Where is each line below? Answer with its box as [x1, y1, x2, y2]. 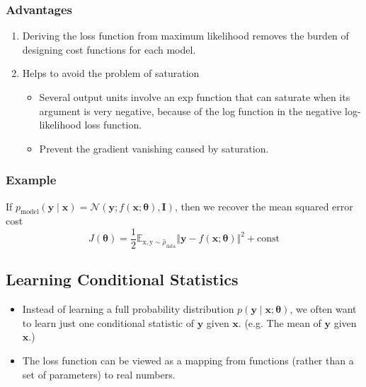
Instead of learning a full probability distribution [22, 302, 234, 316]
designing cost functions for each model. [22, 42, 196, 56]
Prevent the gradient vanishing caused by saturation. [39, 141, 269, 155]
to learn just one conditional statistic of [22, 315, 194, 330]
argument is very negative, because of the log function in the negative [39, 103, 342, 118]
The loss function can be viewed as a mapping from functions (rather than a [22, 353, 354, 368]
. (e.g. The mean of [238, 315, 321, 330]
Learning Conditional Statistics [6, 268, 239, 290]
